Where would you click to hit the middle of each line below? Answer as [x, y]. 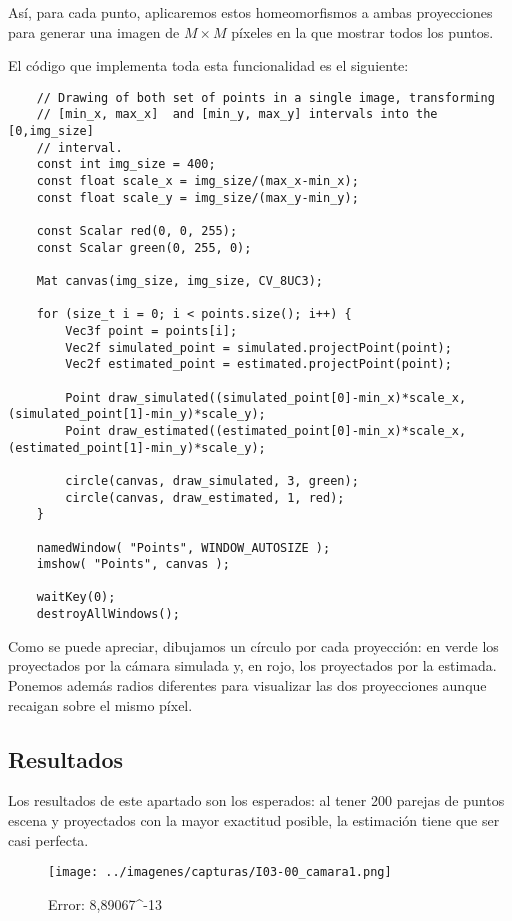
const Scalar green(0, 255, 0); [144, 247]
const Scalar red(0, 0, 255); [137, 231]
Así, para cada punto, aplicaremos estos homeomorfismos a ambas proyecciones [250, 12]
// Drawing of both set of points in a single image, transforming [265, 97]
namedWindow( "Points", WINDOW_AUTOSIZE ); [183, 547]
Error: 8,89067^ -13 [105, 903]
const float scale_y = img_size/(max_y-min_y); [197, 197]
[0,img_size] [51, 131]
